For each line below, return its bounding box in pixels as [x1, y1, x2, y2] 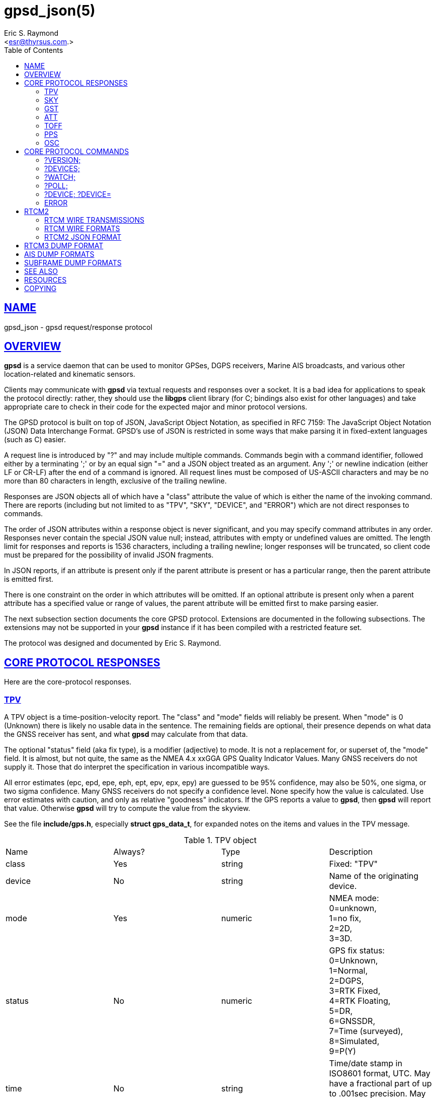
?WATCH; [44, 172, 76, 181]
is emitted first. [4, 575, 54, 584]
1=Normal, [329, 966, 368, 976]
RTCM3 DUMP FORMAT [24, 241, 104, 250]
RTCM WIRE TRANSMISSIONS [44, 215, 144, 224]
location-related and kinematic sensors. [4, 370, 135, 379]
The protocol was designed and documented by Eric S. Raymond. [4, 639, 221, 648]
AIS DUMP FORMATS [24, 249, 95, 258]
